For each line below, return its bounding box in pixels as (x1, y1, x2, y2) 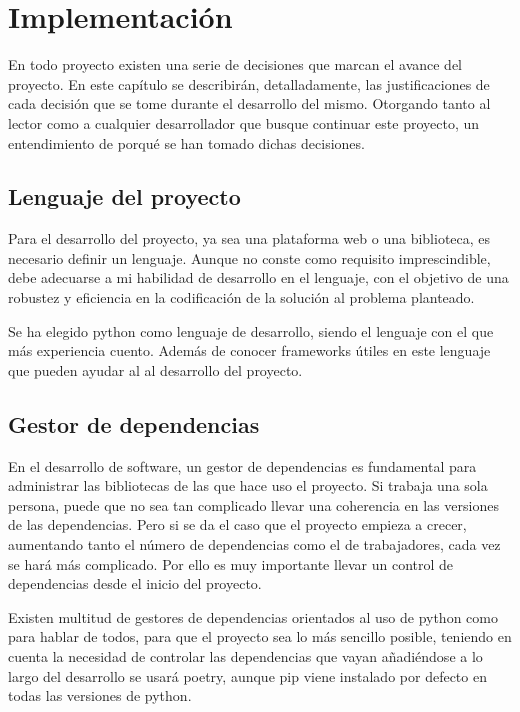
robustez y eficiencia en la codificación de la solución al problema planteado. (8, 287, 475, 308)
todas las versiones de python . (8, 685, 192, 706)
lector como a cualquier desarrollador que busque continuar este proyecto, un (8, 112, 480, 133)
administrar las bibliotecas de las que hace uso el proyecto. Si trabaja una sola (8, 475, 488, 496)
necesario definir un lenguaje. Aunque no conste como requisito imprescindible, (8, 247, 491, 268)
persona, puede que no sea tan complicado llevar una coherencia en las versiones (8, 494, 499, 515)
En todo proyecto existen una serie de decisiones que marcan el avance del (8, 54, 463, 75)
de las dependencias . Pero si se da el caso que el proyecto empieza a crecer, (8, 514, 467, 535)
